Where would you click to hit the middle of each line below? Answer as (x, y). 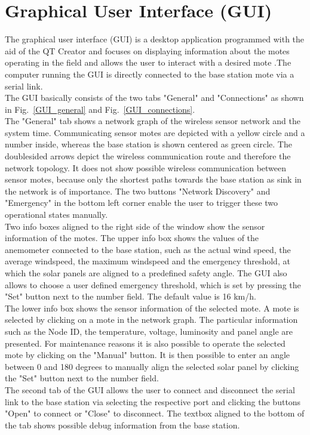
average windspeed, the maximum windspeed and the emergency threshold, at (148, 261)
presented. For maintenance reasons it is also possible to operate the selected (145, 343)
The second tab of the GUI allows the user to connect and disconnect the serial (150, 389)
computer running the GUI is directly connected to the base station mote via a (150, 74)
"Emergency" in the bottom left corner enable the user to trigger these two (142, 203)
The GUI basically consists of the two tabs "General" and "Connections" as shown (154, 98)
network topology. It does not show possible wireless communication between (146, 167)
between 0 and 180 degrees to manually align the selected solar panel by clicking (152, 366)
